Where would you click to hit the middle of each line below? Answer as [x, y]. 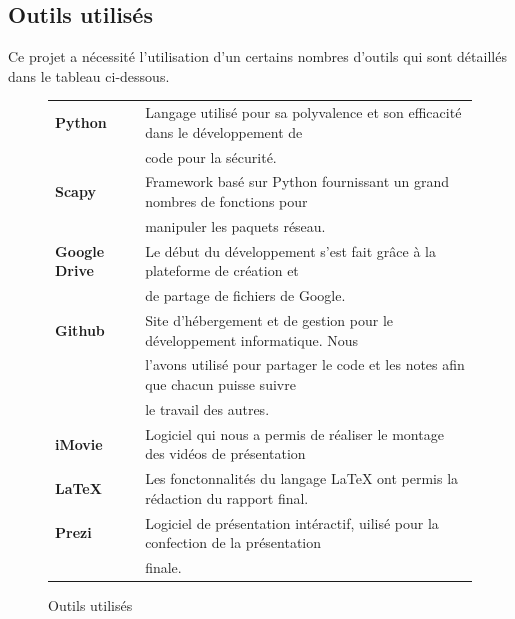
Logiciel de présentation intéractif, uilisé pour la [292, 522]
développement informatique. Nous [251, 339]
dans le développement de [224, 131]
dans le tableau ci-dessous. [89, 75]
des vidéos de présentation [225, 453]
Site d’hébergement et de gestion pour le [269, 319]
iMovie [79, 443]
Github [80, 329]
